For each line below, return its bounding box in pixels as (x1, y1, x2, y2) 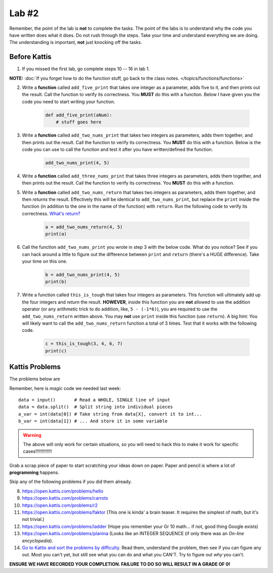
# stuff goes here (56, 119, 102, 125)
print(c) (45, 348, 67, 354)
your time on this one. (22, 258, 68, 264)
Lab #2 (9, 8, 39, 19)
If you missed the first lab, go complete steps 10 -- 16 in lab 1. (22, 66, 150, 72)
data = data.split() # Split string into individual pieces (18, 404, 173, 410)
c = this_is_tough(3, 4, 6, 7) (45, 341, 123, 346)
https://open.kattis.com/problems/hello (22, 488, 104, 494)
